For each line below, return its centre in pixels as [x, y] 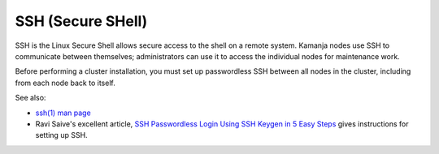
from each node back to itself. [65, 83]
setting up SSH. [62, 135]
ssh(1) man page [63, 113]
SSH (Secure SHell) [81, 21]
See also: [30, 98]
